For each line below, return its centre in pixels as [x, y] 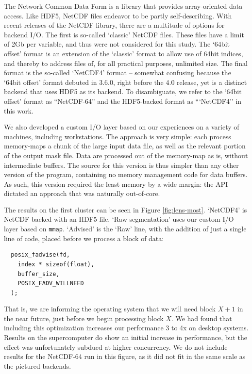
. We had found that [202, 318]
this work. [19, 110]
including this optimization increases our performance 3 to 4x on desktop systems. [126, 328]
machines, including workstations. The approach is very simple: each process [118, 136]
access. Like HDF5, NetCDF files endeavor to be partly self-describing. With [118, 15]
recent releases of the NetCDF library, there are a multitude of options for [114, 25]
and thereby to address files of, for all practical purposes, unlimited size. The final [126, 63]
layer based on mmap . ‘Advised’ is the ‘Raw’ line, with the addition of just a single [125, 229]
